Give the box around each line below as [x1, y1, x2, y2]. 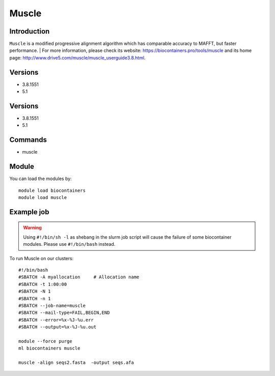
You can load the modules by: [9, 176, 72, 182]
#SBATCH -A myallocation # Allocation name [18, 274, 140, 280]
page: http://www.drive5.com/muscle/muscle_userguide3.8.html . [9, 54, 146, 61]
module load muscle [18, 195, 67, 200]
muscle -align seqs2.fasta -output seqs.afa [18, 360, 134, 366]
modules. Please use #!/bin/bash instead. [23, 241, 116, 247]
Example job [9, 208, 49, 216]
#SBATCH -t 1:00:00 [18, 281, 67, 287]
